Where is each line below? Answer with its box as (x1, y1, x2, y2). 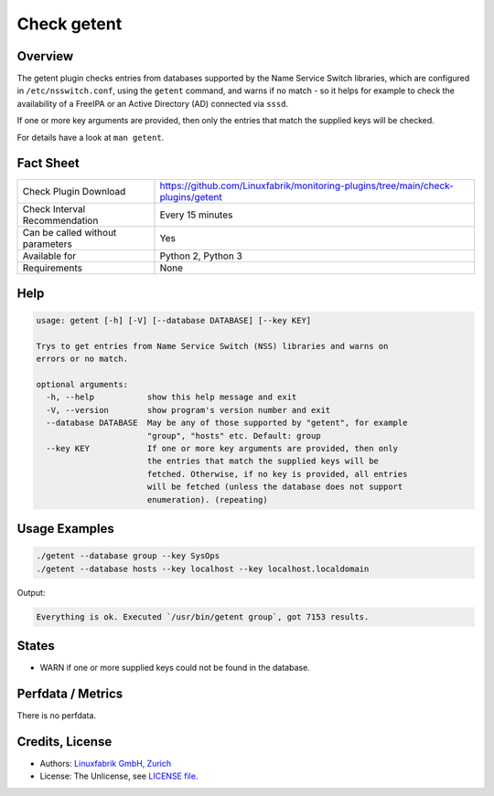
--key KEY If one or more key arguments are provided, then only (46, 443, 398, 454)
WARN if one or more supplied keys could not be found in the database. (39, 663, 310, 674)
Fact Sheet (16, 155, 80, 171)
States (16, 638, 55, 653)
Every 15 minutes (159, 208, 233, 221)
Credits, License (16, 734, 113, 749)
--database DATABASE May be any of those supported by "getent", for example (46, 418, 408, 429)
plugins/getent (159, 190, 223, 203)
